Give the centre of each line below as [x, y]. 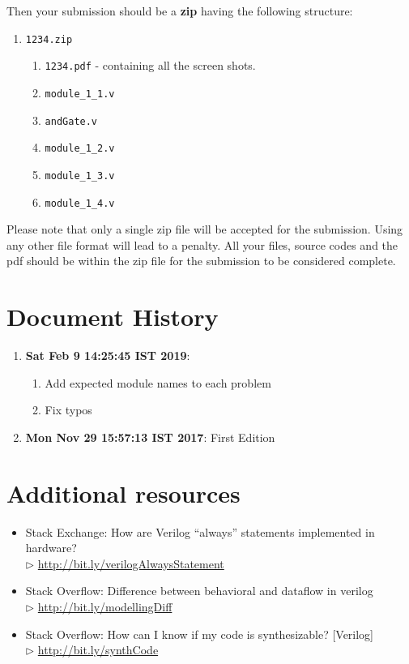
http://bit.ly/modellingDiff [105, 606]
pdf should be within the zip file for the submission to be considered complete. [201, 261]
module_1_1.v [80, 94]
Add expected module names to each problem [158, 382]
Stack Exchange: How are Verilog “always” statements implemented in [200, 531]
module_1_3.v [80, 176]
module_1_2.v [80, 149]
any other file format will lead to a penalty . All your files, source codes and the [202, 244]
